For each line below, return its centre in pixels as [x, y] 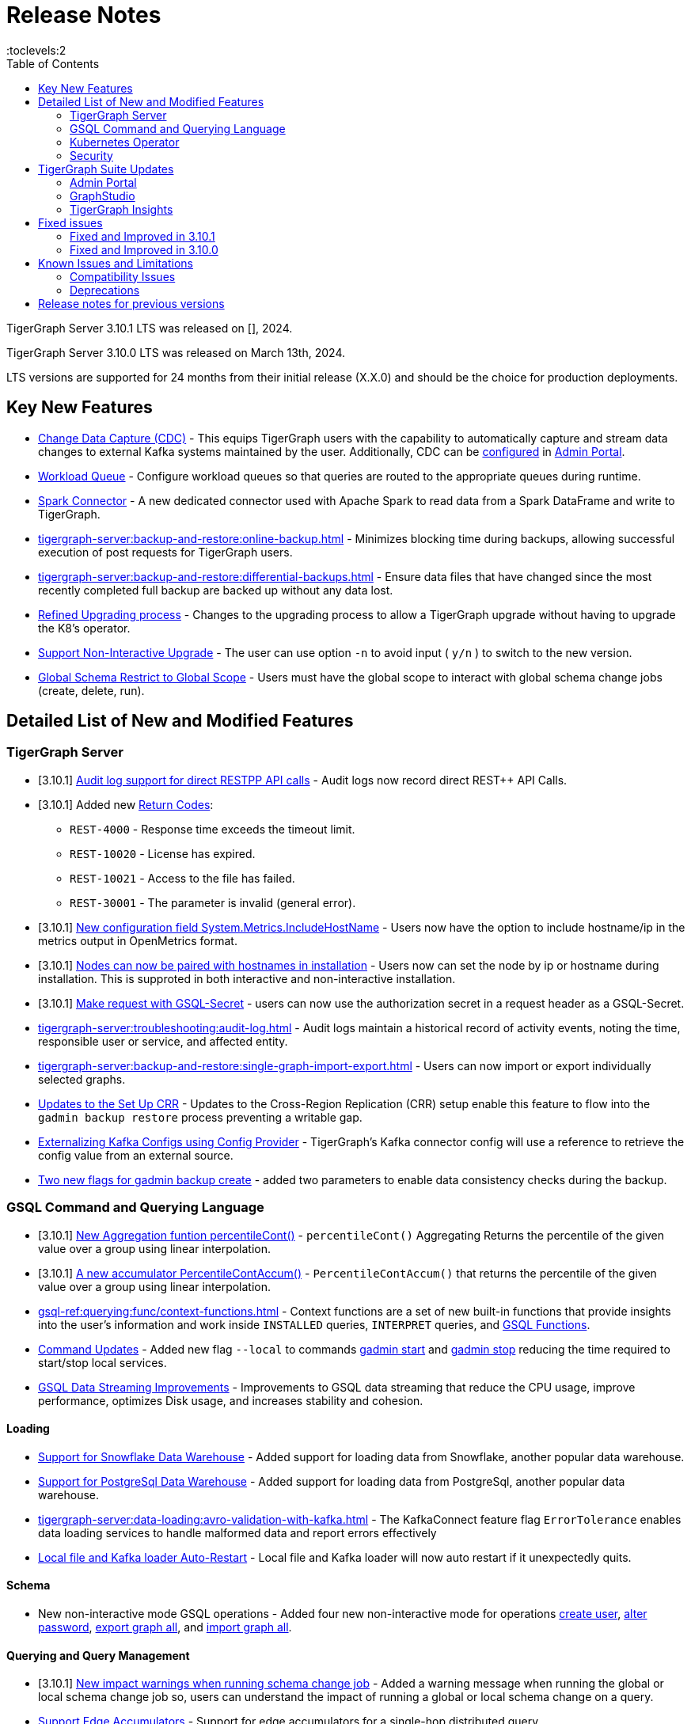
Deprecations [105, 290]
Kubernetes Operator [125, 142]
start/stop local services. [103, 1362]
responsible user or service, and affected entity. [163, 1041]
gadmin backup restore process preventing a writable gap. [200, 1117]
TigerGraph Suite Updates [106, 169]
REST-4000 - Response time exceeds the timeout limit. [213, 829]
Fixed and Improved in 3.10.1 [142, 236]
